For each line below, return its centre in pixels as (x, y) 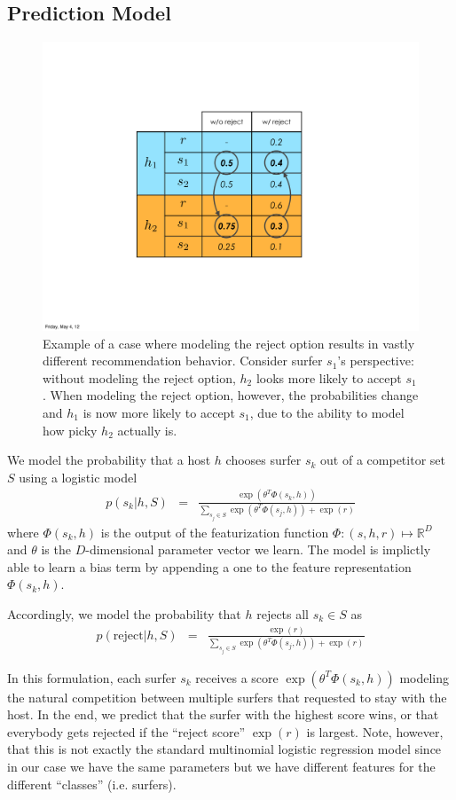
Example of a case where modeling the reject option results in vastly (229, 343)
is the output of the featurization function (215, 532)
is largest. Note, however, (375, 731)
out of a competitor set (383, 460)
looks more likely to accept (329, 377)
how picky (70, 430)
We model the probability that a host (109, 460)
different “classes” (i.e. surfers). (92, 784)
